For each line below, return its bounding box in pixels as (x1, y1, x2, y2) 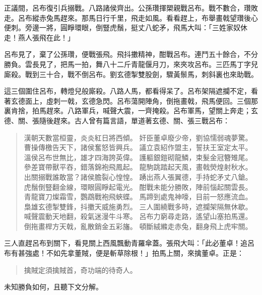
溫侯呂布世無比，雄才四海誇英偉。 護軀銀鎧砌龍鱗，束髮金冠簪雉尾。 (24, 152, 252, 162)
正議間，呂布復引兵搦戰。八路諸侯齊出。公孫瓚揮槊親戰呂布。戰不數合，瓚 (4, 3, 251, 13)
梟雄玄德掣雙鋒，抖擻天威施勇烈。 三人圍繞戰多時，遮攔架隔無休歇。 (24, 201, 252, 211)
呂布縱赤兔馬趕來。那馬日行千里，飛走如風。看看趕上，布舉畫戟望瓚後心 (18, 12, 258, 23)
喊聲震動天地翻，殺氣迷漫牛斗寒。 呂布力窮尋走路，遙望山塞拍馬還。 (24, 211, 252, 222)
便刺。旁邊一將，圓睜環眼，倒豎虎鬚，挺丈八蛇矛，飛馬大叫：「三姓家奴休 (4, 22, 247, 33)
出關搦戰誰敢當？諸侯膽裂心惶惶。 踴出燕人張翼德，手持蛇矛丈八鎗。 (24, 171, 252, 182)
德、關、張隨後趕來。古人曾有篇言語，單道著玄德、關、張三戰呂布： (4, 115, 230, 125)
